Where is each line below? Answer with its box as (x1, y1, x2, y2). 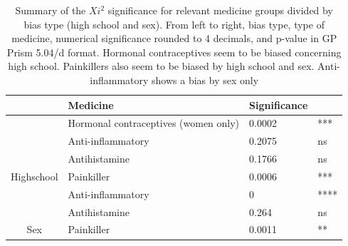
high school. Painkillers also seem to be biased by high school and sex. (8, 58, 315, 73)
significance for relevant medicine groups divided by (107, 3, 333, 17)
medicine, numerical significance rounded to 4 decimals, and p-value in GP (11, 31, 337, 46)
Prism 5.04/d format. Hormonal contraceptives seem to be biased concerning (6, 44, 342, 59)
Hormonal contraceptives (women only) (68, 116, 240, 130)
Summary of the (15, 3, 86, 17)
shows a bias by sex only (152, 72, 259, 87)
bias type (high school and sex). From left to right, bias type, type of (23, 16, 325, 31)
